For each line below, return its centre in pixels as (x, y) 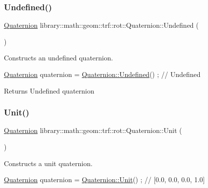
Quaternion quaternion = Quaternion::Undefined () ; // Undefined (102, 74)
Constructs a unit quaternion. (48, 163)
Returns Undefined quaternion (49, 90)
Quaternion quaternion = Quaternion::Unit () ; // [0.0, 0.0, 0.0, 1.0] (104, 179)
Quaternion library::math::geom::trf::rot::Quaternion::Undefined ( (101, 25)
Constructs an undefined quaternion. (58, 58)
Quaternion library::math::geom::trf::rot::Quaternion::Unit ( (93, 130)
